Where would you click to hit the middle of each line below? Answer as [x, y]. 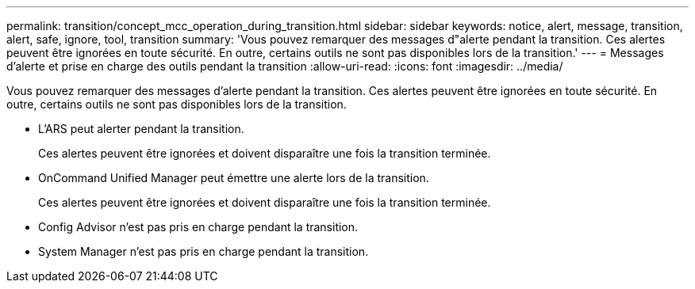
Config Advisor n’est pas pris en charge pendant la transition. [198, 227]
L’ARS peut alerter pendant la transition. [141, 129]
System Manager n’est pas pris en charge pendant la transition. [204, 251]
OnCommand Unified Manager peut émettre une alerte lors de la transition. [234, 178]
